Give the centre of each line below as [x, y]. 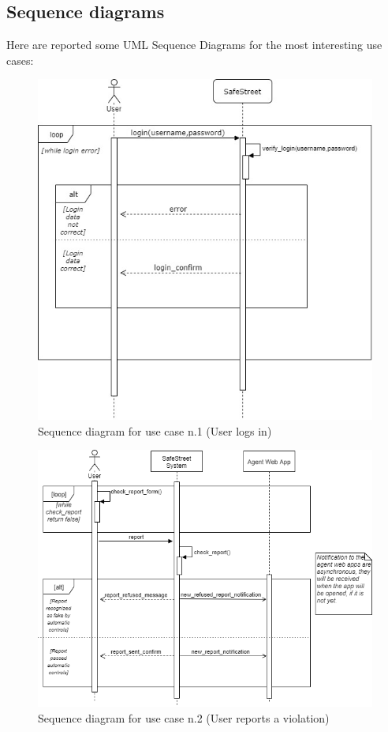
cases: [20, 60]
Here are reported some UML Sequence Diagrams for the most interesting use [194, 45]
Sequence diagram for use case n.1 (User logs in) [155, 430]
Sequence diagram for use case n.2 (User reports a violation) [184, 717]
